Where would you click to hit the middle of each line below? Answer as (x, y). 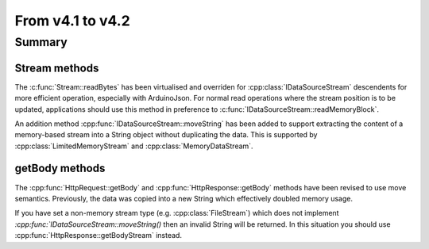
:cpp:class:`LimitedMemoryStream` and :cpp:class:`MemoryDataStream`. (134, 146)
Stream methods (57, 68)
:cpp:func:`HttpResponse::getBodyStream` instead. (99, 236)
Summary (41, 42)
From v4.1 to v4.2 (72, 21)
